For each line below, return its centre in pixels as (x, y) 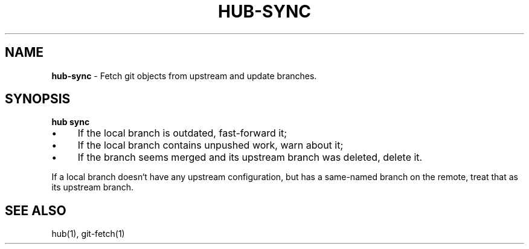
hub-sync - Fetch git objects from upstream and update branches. (184, 76)
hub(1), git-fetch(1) (88, 234)
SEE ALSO (36, 210)
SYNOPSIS (38, 99)
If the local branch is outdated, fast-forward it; (182, 133)
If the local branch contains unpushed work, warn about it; (210, 145)
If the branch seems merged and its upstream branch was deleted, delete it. (250, 157)
